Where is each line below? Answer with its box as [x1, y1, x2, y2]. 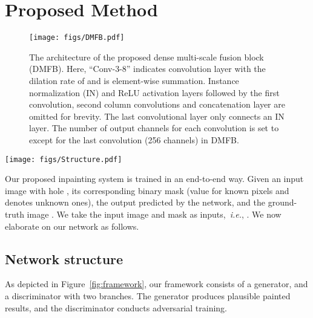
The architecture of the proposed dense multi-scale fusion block [29, 50, 264, 63]
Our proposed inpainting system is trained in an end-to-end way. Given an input [5, 172, 304, 185]
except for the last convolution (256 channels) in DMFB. [29, 133, 239, 146]
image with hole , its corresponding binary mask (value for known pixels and [5, 184, 289, 196]
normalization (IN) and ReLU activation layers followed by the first [29, 86, 280, 99]
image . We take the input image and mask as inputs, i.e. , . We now [27, 207, 282, 220]
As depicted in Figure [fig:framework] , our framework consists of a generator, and [5, 277, 308, 290]
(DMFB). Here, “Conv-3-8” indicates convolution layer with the [29, 62, 266, 75]
